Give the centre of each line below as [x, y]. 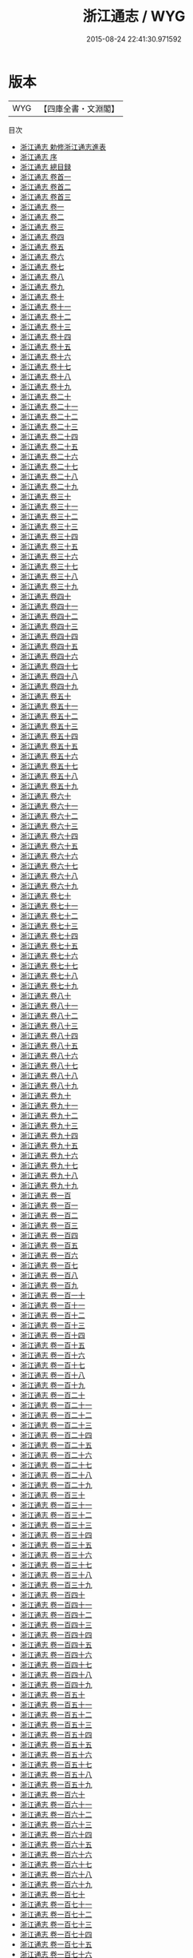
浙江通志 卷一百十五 [52, 1345]
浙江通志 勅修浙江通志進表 [63, 147]
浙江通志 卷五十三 [49, 726]
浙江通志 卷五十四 [49, 736]
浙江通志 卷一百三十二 [56, 1515]
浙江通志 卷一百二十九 [56, 1485]
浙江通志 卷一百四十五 [56, 1644]
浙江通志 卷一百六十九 [56, 1884]
